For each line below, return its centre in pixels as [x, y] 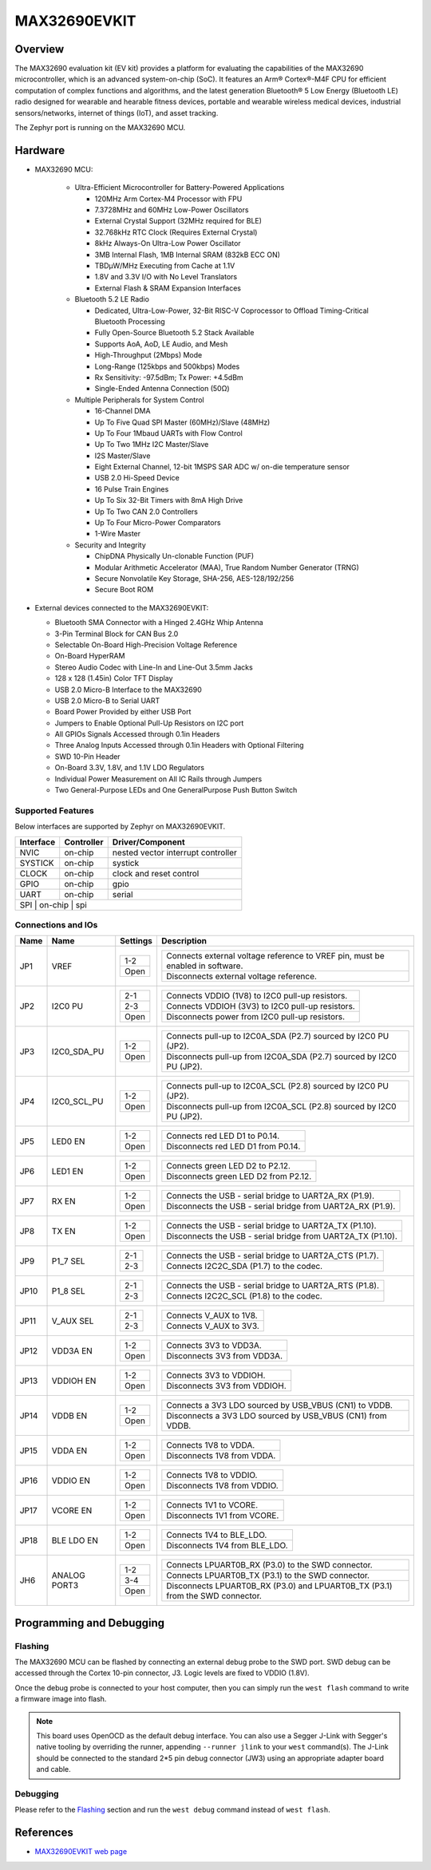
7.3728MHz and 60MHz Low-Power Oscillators [172, 210]
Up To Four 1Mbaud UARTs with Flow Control [168, 433]
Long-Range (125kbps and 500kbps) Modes [167, 366]
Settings [136, 941]
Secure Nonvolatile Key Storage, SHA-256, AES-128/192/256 [194, 578]
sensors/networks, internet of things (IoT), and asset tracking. [117, 113]
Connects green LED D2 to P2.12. [229, 1166]
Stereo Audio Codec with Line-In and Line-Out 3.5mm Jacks [154, 667]
